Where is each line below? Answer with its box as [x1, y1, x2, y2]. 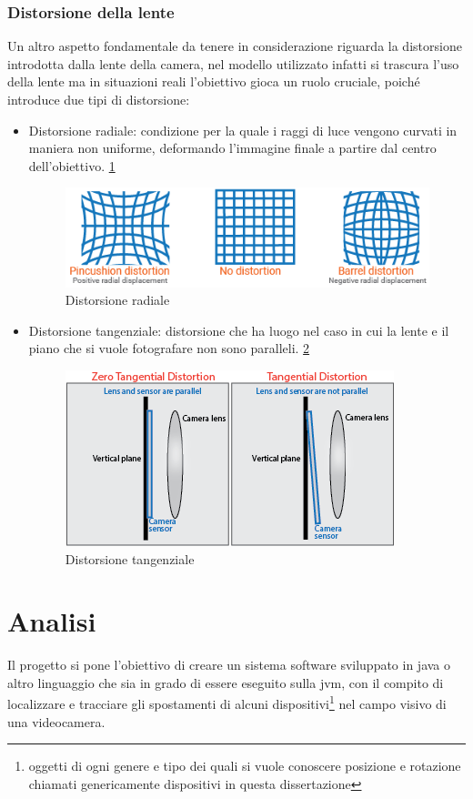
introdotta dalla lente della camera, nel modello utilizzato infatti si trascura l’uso [7, 54, 459, 73]
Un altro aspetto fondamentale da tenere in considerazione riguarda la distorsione [7, 36, 462, 56]
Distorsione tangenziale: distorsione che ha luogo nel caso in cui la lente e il [28, 320, 449, 339]
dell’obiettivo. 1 [28, 156, 116, 175]
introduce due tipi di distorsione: [7, 90, 190, 108]
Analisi [7, 602, 96, 640]
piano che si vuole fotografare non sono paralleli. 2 [28, 339, 310, 358]
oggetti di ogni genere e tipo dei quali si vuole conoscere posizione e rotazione [28, 756, 461, 775]
